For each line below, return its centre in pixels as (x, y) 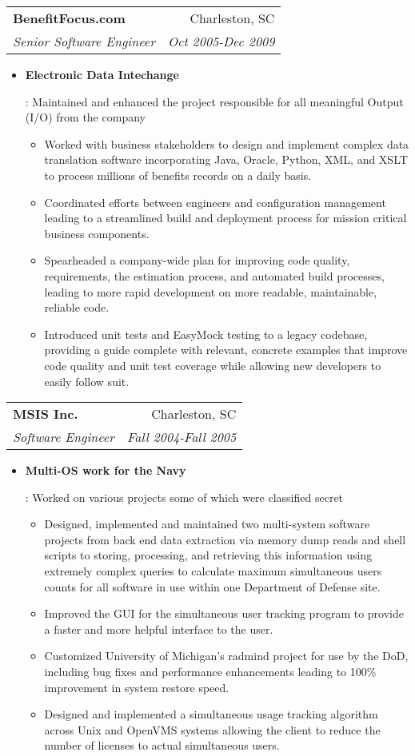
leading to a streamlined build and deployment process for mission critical (225, 218)
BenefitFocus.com (69, 18)
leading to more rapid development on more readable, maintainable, (211, 291)
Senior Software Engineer (84, 41)
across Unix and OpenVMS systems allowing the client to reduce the (212, 729)
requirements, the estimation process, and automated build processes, (214, 275)
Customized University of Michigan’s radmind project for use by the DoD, (226, 656)
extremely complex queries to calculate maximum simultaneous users (213, 571)
